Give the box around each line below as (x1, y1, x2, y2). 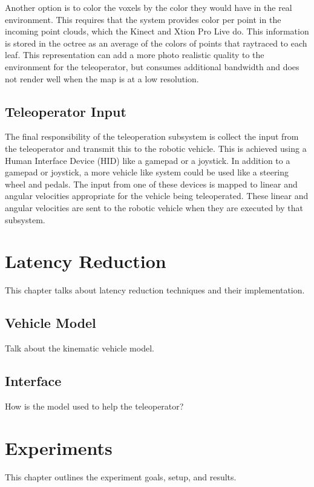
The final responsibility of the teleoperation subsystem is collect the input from (5, 130, 299, 143)
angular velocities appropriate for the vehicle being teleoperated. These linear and (5, 189, 309, 202)
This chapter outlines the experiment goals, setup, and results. (5, 470, 237, 483)
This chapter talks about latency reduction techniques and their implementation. (5, 284, 305, 296)
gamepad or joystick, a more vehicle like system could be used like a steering (5, 166, 289, 178)
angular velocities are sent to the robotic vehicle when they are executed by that (5, 201, 303, 214)
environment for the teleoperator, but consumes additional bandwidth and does (5, 60, 299, 73)
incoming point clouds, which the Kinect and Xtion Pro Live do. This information (5, 25, 309, 38)
